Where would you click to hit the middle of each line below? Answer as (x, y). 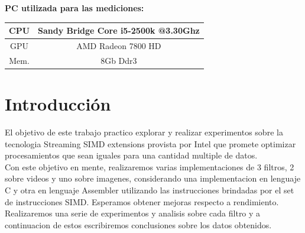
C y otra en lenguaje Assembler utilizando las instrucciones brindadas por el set (150, 190)
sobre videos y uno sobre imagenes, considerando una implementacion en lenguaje (153, 178)
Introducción (58, 104)
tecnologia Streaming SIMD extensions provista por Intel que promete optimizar (150, 143)
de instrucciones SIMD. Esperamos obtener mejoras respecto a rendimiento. (142, 201)
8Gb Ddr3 (119, 60)
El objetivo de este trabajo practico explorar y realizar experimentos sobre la (144, 132)
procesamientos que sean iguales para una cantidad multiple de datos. (131, 155)
